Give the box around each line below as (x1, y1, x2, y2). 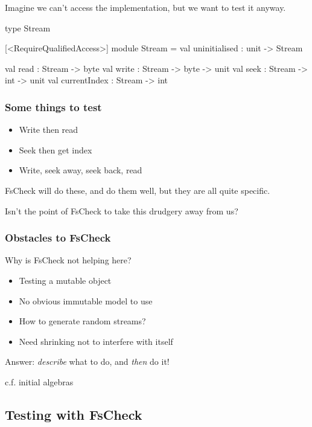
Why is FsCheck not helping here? (5, 254, 132, 266)
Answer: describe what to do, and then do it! (5, 355, 170, 368)
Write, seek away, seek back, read (19, 164, 142, 176)
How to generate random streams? (19, 315, 146, 327)
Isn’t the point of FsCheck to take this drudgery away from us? (5, 204, 238, 217)
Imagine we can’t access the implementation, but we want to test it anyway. (5, 1, 286, 13)
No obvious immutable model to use (19, 294, 153, 307)
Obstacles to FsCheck (5, 230, 111, 245)
